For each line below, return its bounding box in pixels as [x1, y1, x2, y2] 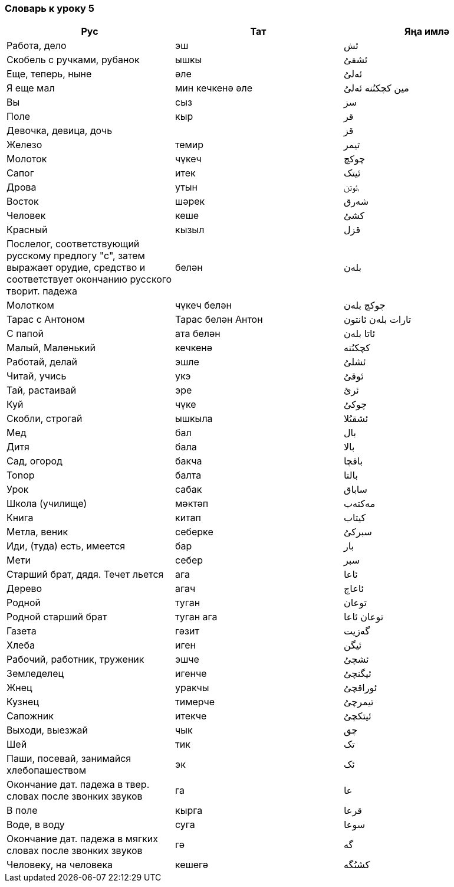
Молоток [6, 153, 47, 165]
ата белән [175, 328, 221, 340]
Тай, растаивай [6, 384, 77, 397]
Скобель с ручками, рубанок [6, 54, 140, 66]
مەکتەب [343, 497, 376, 510]
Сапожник [6, 710, 54, 722]
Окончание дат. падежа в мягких [6, 833, 159, 845]
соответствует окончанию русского [6, 273, 172, 286]
